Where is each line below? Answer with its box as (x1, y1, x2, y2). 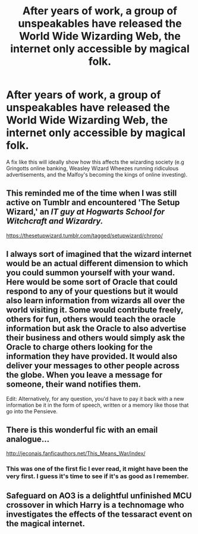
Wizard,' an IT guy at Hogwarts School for (6, 207, 165, 217)
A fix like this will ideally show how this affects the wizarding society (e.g (6, 158, 184, 165)
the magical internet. (6, 519, 85, 529)
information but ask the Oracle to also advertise (6, 323, 187, 334)
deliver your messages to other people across (6, 361, 180, 371)
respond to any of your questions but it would (6, 287, 178, 297)
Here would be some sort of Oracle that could (6, 277, 178, 287)
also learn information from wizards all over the (6, 296, 186, 306)
